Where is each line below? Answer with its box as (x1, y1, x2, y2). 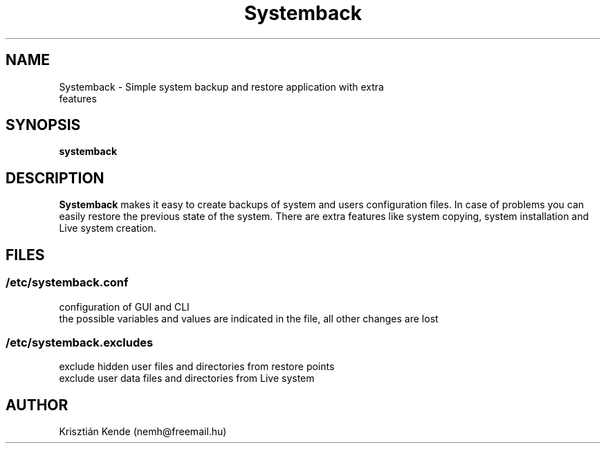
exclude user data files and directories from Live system (59, 372, 315, 385)
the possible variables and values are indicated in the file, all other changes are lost (59, 312, 439, 324)
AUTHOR (6, 396, 68, 414)
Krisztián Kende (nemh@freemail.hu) (59, 425, 227, 438)
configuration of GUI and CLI (59, 300, 190, 313)
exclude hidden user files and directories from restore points (59, 360, 335, 373)
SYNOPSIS (6, 116, 81, 134)
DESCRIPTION (6, 169, 104, 187)
